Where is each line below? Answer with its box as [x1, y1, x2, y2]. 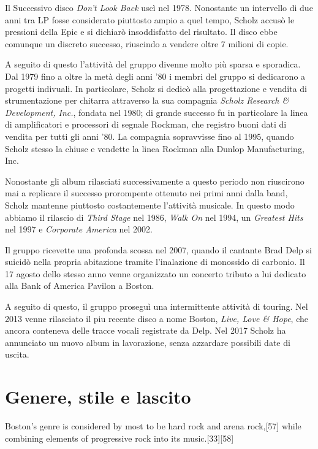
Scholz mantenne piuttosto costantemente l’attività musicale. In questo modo [5, 198, 295, 211]
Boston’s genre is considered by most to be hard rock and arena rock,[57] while [5, 420, 301, 432]
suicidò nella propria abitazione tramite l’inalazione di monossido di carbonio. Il [5, 255, 305, 268]
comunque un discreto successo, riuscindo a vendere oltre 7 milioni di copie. [5, 37, 289, 50]
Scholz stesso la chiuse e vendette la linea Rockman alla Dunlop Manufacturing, [5, 142, 305, 155]
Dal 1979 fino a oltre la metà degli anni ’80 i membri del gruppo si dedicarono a [5, 69, 306, 82]
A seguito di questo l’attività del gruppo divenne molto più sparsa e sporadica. [5, 58, 301, 71]
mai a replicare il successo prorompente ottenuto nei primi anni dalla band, [5, 186, 288, 199]
